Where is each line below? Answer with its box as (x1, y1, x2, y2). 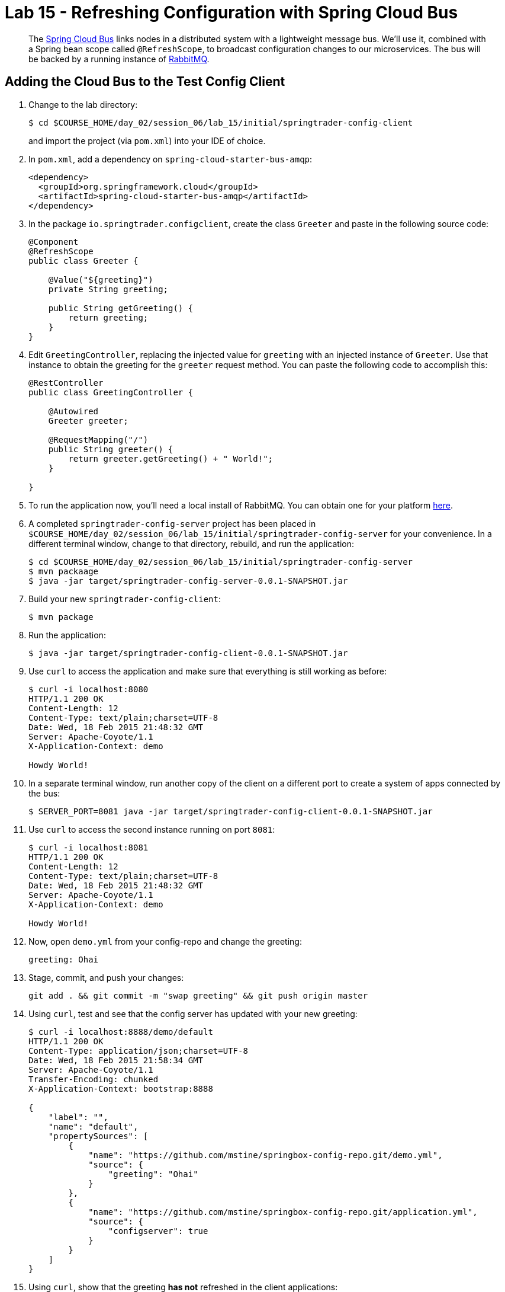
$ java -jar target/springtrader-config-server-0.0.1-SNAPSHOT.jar (28, 575, 348, 586)
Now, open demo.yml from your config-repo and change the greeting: (28, 936, 302, 946)
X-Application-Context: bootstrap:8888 (28, 1083, 213, 1093)
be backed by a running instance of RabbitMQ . (28, 53, 210, 64)
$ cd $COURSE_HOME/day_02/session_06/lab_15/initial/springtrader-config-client (28, 117, 413, 127)
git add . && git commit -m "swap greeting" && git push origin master (28, 990, 368, 1000)
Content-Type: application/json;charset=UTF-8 (28, 1045, 248, 1056)
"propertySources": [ (48, 1131, 149, 1141)
